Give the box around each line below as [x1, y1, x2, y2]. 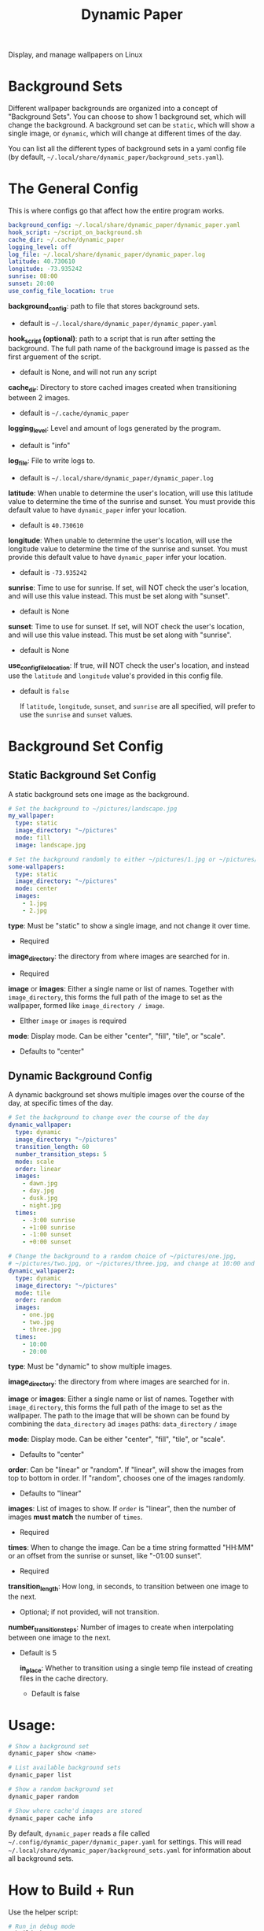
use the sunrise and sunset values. [19, 710, 134, 719]
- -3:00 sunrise [22, 1216, 76, 1224]
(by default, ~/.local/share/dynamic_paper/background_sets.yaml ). [8, 152, 225, 162]
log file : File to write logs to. [8, 456, 96, 467]
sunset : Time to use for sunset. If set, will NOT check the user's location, [8, 621, 245, 631]
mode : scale [15, 1158, 55, 1166]
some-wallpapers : [8, 862, 65, 871]
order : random [15, 1296, 61, 1304]
